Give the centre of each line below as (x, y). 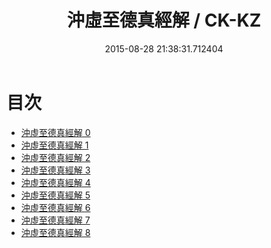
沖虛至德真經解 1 (54, 145)
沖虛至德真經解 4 (55, 182)
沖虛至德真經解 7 (55, 220)
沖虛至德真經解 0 (55, 132)
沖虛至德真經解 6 (55, 207)
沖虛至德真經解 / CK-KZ (164, 20)
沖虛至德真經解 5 (55, 195)
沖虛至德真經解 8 (55, 232)
